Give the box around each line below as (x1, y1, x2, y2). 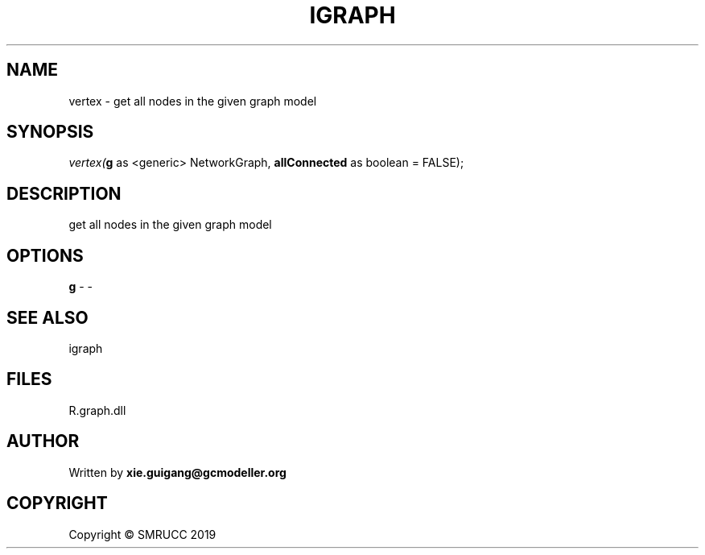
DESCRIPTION (6, 183, 122, 204)
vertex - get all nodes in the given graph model (68, 93, 317, 108)
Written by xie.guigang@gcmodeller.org (68, 465, 287, 479)
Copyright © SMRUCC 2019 (68, 527, 216, 541)
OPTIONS (6, 245, 84, 266)
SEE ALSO (6, 307, 89, 328)
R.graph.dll (68, 403, 126, 417)
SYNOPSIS (6, 122, 94, 143)
